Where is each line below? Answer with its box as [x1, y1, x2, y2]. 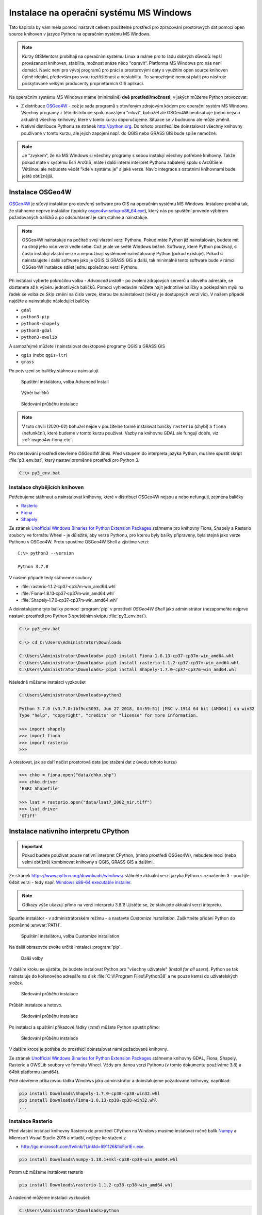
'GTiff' [19, 813, 37, 818]
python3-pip [21, 314, 49, 319]
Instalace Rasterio [9, 1118, 53, 1125]
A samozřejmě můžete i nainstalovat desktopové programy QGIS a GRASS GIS [9, 343, 165, 349]
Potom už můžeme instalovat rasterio [9, 1169, 83, 1175]
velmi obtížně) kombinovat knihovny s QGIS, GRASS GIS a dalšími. [22, 859, 154, 865]
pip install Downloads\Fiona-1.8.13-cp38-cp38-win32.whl [19, 1097, 158, 1103]
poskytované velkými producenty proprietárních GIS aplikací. [22, 81, 144, 87]
